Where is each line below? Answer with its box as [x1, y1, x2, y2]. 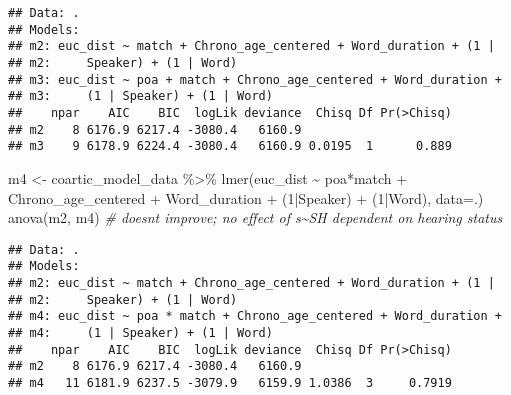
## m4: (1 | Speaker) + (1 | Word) [8, 325, 273, 340]
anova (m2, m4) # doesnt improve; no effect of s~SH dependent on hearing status [8, 207, 503, 228]
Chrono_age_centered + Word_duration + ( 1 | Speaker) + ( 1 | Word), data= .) [8, 187, 484, 208]
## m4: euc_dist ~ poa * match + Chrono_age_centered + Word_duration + [8, 309, 502, 324]
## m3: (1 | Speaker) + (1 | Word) [8, 89, 273, 104]
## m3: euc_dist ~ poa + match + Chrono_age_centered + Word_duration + [8, 72, 502, 87]
